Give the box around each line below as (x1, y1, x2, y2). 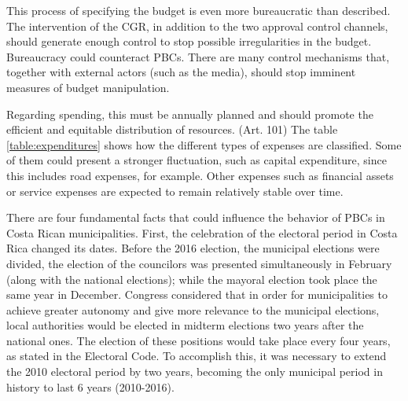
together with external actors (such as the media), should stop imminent (6, 64, 356, 80)
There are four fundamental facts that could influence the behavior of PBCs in (6, 209, 385, 226)
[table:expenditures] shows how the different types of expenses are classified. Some (6, 136, 402, 153)
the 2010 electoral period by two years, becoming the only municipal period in (6, 363, 383, 380)
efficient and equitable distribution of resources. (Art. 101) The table (6, 121, 338, 138)
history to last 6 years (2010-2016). (6, 378, 175, 395)
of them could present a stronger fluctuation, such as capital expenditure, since (6, 152, 387, 168)
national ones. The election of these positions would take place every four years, (6, 332, 391, 348)
